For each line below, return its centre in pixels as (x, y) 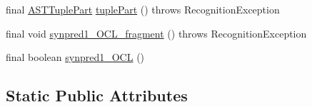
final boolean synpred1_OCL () (75, 57)
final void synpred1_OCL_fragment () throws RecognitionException (156, 33)
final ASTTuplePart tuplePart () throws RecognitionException (143, 9)
